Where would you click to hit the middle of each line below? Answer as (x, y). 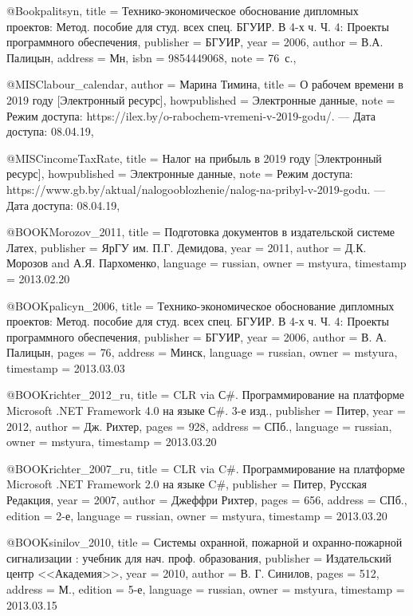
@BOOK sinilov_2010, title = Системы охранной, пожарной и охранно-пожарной (205, 542)
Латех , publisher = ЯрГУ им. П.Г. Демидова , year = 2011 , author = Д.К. (187, 247)
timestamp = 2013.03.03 (66, 367)
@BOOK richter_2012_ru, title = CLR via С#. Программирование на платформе (206, 395)
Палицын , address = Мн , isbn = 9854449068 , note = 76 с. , (151, 57)
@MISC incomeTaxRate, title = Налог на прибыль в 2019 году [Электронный (194, 158)
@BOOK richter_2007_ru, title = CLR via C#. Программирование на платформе (206, 468)
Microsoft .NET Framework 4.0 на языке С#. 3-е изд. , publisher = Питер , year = (206, 411)
